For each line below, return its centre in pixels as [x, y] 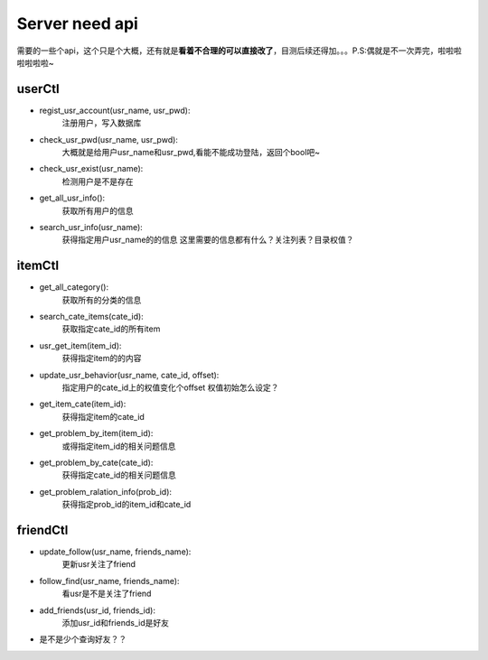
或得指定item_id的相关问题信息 [119, 446]
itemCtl [38, 266]
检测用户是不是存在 [98, 181]
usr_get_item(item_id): [80, 345]
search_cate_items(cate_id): [91, 317]
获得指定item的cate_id [103, 416]
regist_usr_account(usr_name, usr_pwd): [115, 110]
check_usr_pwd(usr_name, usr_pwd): [108, 139]
